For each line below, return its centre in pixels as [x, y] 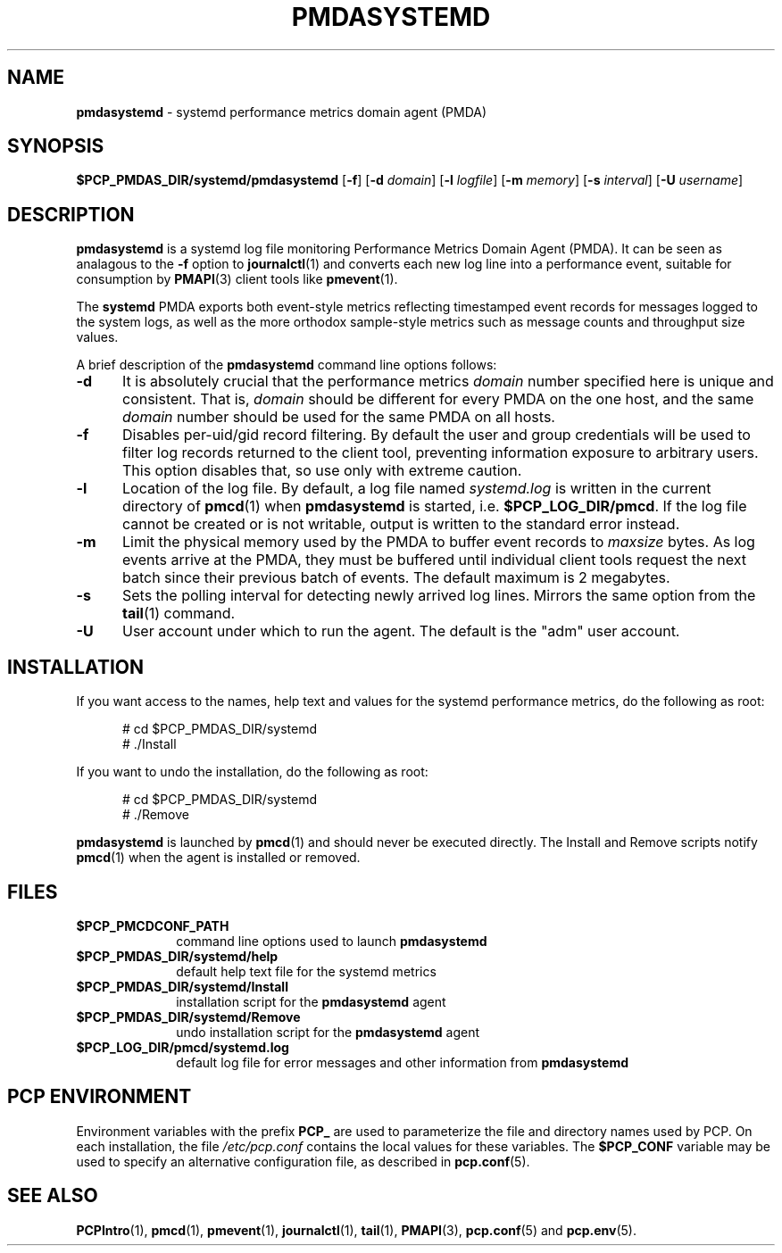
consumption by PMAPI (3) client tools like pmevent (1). [237, 279]
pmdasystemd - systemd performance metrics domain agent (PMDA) [282, 112]
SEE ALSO [53, 1196]
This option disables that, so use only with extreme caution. [322, 471]
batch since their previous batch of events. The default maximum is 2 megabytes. [396, 578]
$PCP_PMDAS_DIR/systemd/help [177, 956]
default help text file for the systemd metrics [306, 971]
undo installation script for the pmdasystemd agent [328, 1032]
